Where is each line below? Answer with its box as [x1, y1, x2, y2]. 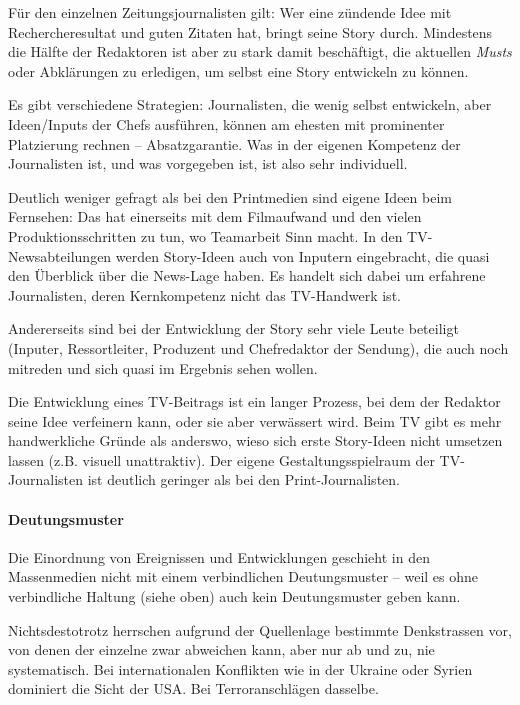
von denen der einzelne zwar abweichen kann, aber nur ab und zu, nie [8, 639, 435, 660]
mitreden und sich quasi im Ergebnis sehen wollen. [8, 357, 318, 378]
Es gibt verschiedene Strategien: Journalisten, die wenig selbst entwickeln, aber [8, 94, 492, 115]
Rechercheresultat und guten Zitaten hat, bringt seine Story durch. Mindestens [8, 21, 493, 42]
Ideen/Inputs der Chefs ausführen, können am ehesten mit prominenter [8, 113, 445, 134]
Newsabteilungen [8, 245, 112, 266]
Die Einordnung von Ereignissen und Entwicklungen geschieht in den [8, 546, 430, 567]
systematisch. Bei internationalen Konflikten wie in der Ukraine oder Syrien [8, 658, 473, 679]
